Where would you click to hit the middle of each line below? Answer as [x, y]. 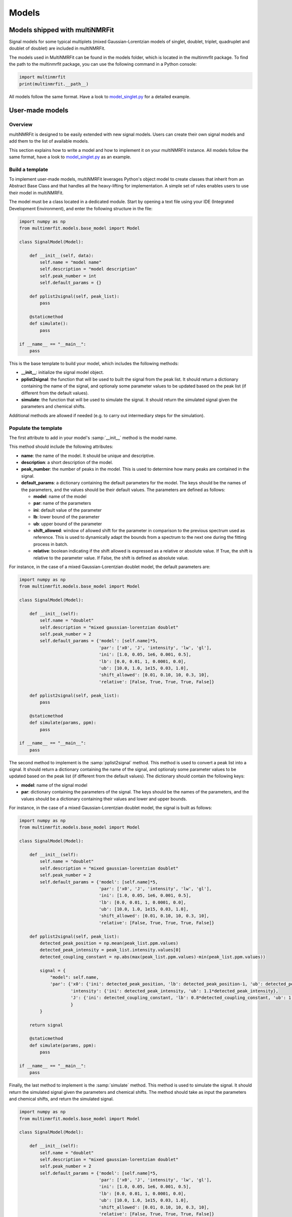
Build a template [28, 169]
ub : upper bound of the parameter [68, 524]
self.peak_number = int [68, 276]
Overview [21, 125]
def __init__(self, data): [62, 255]
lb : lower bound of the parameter [66, 517]
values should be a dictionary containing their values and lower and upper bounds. [104, 799]
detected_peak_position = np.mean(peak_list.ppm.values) [109, 943]
